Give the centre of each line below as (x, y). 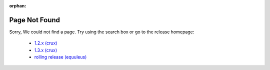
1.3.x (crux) (46, 50)
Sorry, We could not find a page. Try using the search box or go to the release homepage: (102, 32)
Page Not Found (34, 20)
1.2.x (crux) (46, 43)
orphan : (18, 6)
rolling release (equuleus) (60, 57)
